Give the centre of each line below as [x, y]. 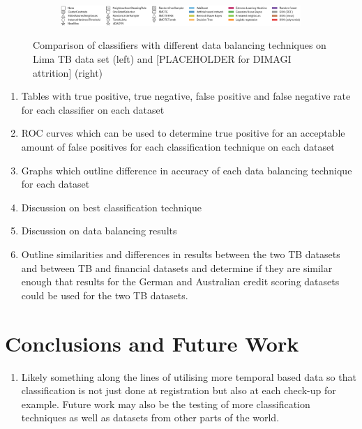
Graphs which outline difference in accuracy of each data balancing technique [187, 170]
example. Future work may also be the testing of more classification [166, 404]
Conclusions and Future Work [152, 343]
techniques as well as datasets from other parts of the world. [150, 417]
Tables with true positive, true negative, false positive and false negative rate [186, 96]
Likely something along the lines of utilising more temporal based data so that [189, 376]
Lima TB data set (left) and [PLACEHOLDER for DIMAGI [162, 59]
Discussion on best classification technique [111, 207]
